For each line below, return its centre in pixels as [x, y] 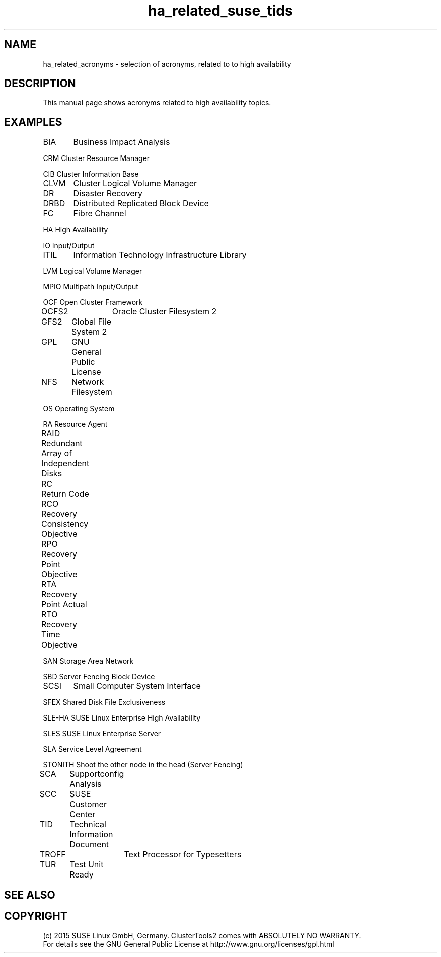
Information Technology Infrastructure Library [160, 255]
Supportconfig [97, 774]
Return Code [65, 494]
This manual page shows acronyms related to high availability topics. [157, 103]
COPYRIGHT [36, 916]
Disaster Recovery [108, 193]
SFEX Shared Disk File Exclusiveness [104, 702]
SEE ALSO [30, 895]
